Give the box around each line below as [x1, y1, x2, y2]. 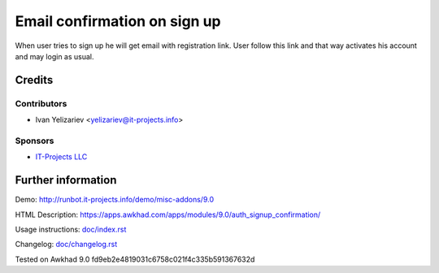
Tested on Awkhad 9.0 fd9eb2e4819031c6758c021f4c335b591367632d [15, 254, 255, 264]
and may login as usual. [15, 51, 94, 61]
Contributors [15, 97, 67, 109]
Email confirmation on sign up [15, 12, 221, 30]
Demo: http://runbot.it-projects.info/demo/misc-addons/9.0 [15, 195, 215, 205]
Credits [15, 73, 54, 87]
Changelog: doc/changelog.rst [15, 240, 118, 249]
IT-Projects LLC [35, 152, 88, 162]
